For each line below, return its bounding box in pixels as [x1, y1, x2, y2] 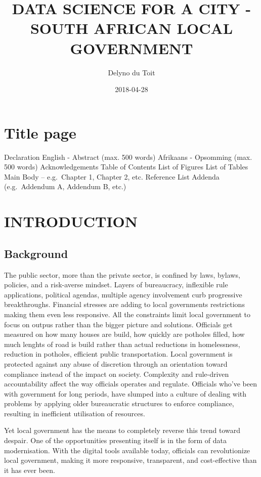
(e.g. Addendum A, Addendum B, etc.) [4, 181, 126, 192]
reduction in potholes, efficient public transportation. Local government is [4, 349, 233, 359]
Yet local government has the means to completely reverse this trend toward [4, 425, 241, 436]
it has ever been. [4, 464, 55, 475]
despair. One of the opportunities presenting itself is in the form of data [4, 435, 227, 446]
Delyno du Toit [108, 67, 155, 77]
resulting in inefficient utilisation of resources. [4, 408, 145, 418]
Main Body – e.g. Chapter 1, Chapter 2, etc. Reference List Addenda [4, 171, 220, 182]
